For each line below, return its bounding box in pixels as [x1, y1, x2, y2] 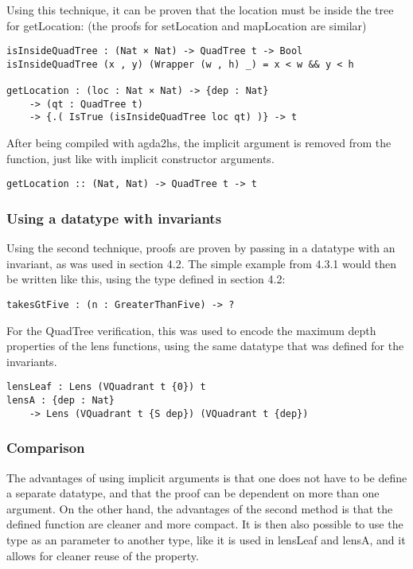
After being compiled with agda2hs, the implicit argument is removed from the [6, 134, 392, 151]
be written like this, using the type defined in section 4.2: [6, 271, 286, 287]
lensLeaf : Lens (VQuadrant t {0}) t [6, 381, 206, 393]
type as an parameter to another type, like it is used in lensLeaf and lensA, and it [6, 531, 406, 548]
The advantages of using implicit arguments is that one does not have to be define [6, 469, 407, 485]
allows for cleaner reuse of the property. [6, 547, 199, 563]
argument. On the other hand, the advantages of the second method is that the [6, 500, 393, 516]
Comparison [6, 438, 85, 458]
